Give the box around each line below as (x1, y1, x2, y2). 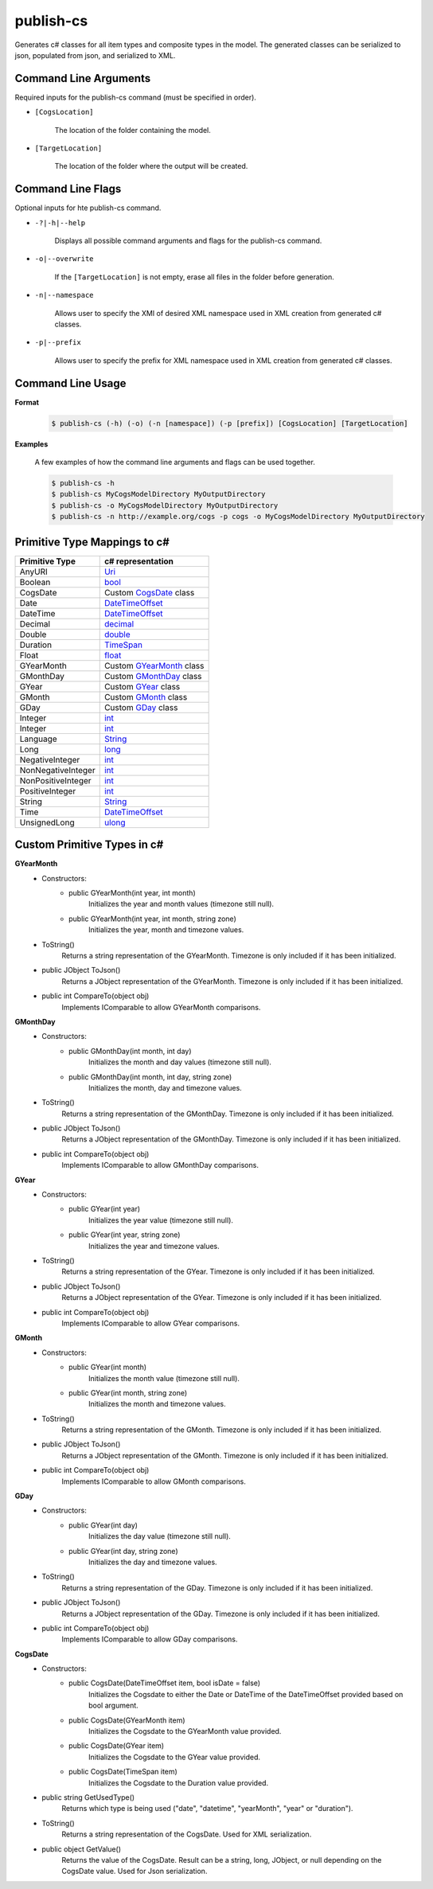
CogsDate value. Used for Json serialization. (61, 1867, 208, 1876)
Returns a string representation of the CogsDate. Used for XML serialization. (61, 1829, 312, 1839)
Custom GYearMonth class (103, 660, 205, 671)
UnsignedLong (19, 817, 75, 828)
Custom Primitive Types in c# (14, 838, 164, 852)
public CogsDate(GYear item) (68, 1741, 165, 1750)
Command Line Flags (14, 182, 122, 196)
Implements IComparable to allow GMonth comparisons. (61, 1477, 247, 1486)
